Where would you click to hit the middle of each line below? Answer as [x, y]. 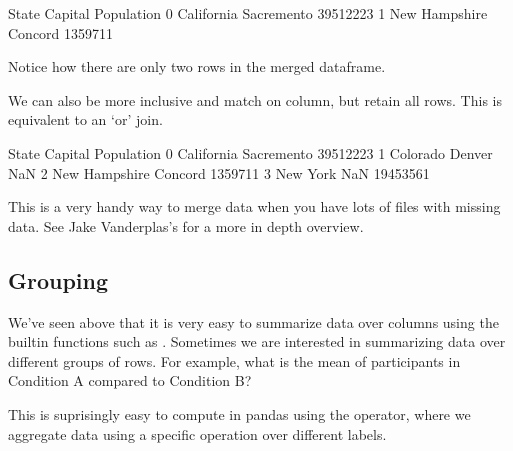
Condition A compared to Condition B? [130, 380]
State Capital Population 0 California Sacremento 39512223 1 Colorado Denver [250, 152]
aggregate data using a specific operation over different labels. [197, 433]
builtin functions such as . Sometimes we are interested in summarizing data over [257, 341]
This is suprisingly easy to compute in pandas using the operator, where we [239, 413]
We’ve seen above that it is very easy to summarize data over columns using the [253, 321]
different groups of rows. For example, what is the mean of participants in [234, 360]
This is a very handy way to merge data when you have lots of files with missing [254, 206]
